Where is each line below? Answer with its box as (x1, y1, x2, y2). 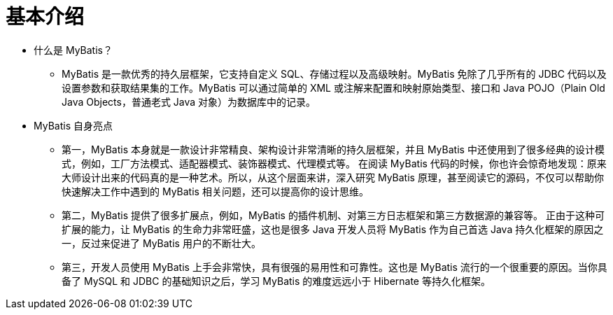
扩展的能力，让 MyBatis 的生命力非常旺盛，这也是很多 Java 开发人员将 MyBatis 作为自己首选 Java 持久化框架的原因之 (62, 223, 604, 235)
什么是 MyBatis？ (34, 43, 113, 56)
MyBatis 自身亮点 (34, 119, 113, 132)
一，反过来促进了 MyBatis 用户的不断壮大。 (62, 237, 261, 249)
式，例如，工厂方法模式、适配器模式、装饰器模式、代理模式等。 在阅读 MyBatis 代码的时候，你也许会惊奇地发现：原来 (62, 157, 607, 169)
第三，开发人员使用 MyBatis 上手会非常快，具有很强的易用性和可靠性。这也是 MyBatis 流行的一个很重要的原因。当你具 (62, 260, 607, 273)
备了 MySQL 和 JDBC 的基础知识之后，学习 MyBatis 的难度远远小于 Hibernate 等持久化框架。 (62, 274, 491, 287)
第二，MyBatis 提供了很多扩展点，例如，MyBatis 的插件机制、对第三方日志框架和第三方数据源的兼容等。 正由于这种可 (62, 209, 605, 221)
